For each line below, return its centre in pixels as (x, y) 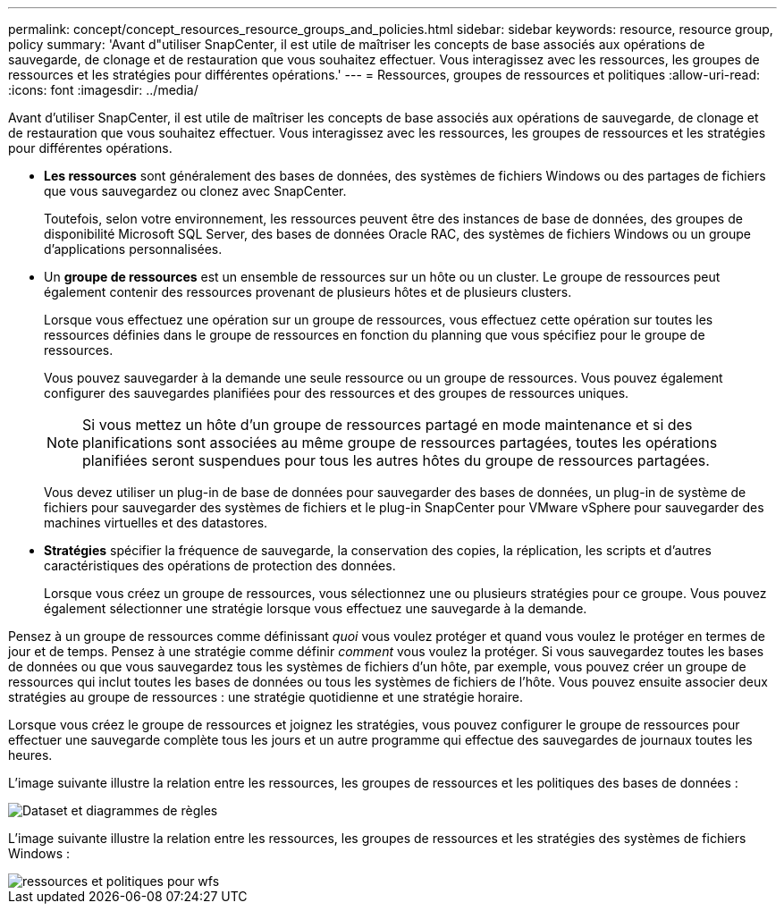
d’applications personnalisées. (133, 249)
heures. (30, 755)
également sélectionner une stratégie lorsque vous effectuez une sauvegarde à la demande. (316, 608)
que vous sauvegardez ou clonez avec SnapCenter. (195, 191)
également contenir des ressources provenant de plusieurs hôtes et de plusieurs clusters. (308, 292)
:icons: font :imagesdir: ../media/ (103, 90)
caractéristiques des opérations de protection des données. (220, 565)
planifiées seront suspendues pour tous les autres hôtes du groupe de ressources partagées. (396, 460)
